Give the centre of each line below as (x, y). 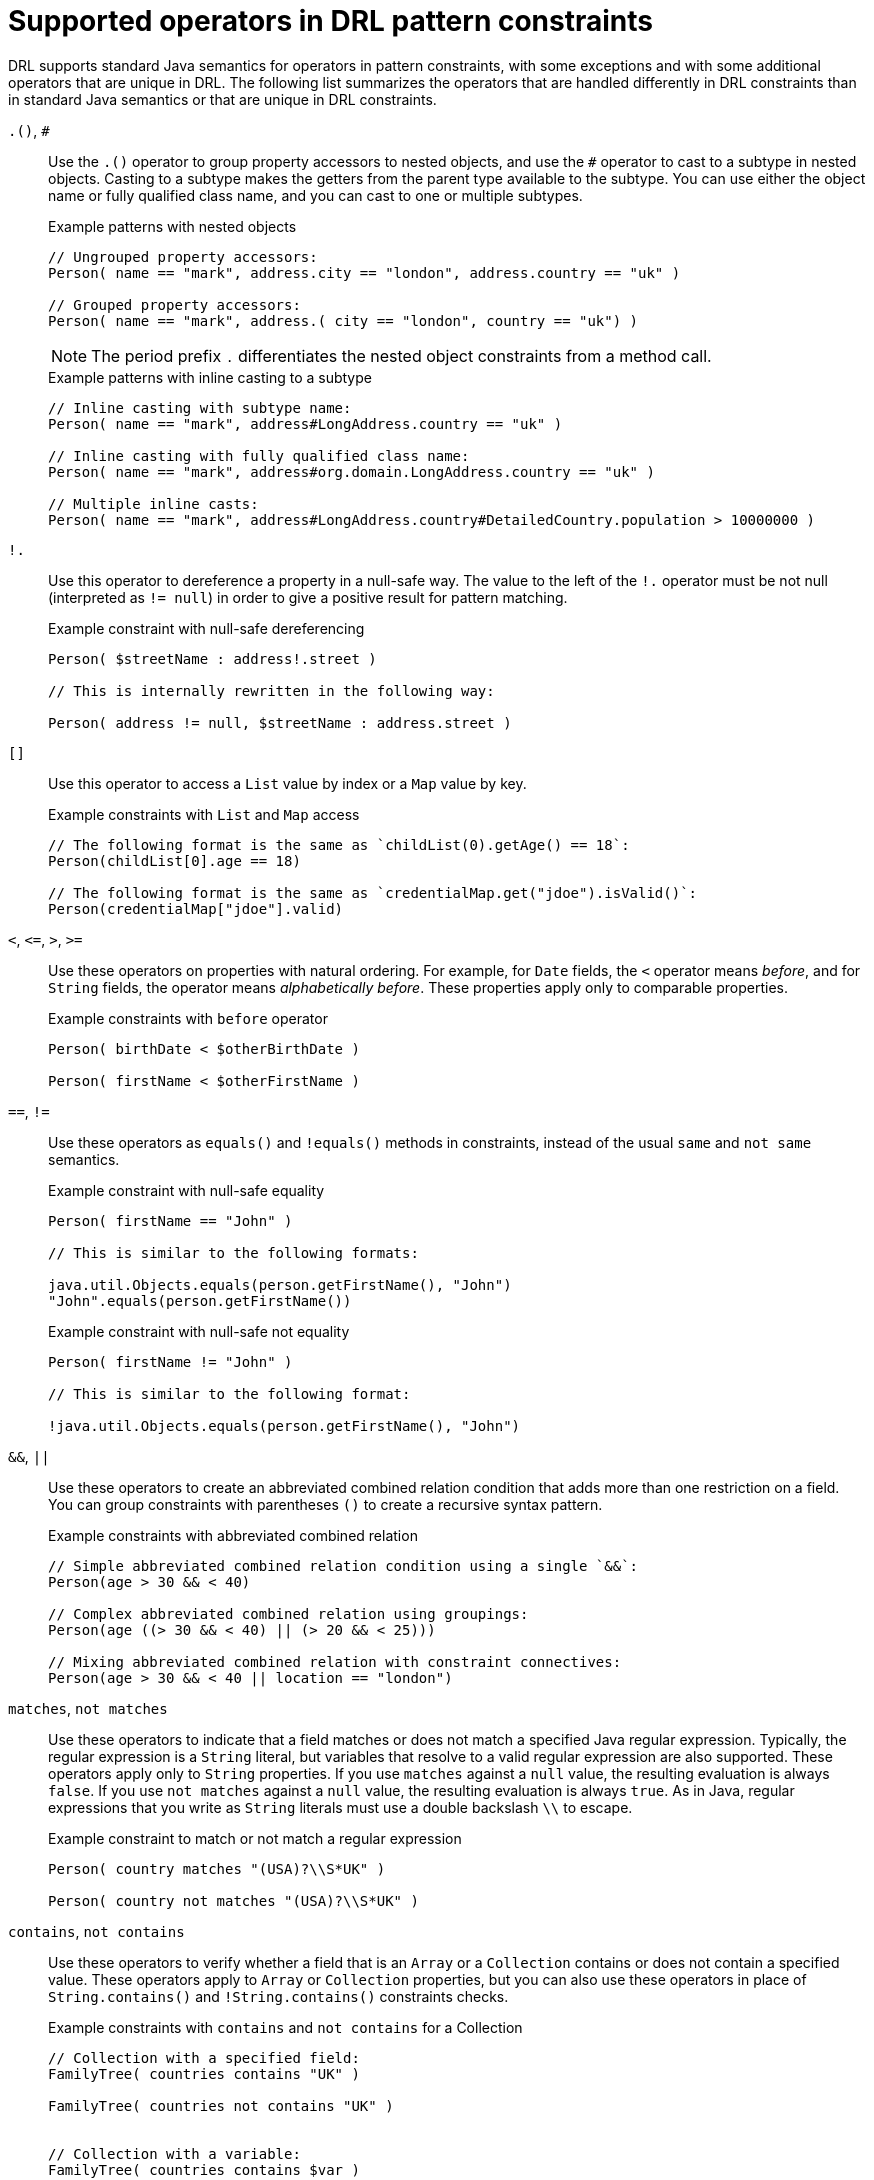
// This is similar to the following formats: (233, 1252)
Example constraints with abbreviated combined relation (233, 1535)
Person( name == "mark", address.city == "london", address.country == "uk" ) (364, 272)
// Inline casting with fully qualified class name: (259, 455)
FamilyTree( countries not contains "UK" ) (221, 2105)
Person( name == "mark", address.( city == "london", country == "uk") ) (343, 320)
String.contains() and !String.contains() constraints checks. (278, 1996)
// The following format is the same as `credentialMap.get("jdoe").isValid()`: (373, 892)
